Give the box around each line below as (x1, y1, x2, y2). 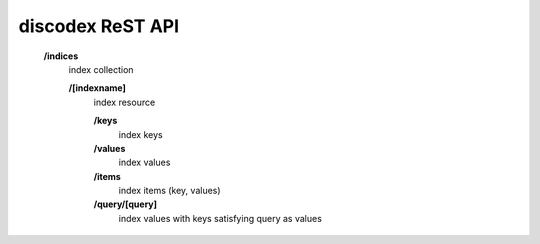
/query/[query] (93, 198, 158, 210)
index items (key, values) (118, 185, 221, 197)
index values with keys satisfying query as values (118, 212, 322, 224)
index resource (93, 96, 156, 108)
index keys (118, 128, 164, 140)
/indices (43, 50, 79, 62)
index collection (68, 63, 134, 75)
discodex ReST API (18, 15, 180, 37)
